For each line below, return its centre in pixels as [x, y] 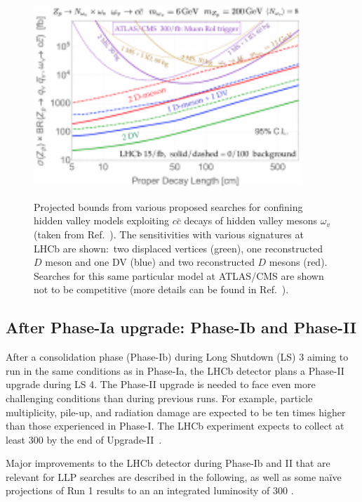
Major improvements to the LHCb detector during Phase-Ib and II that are [168, 463]
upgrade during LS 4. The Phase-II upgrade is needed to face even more [161, 384]
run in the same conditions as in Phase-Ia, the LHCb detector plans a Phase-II [175, 370]
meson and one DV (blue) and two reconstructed [150, 262]
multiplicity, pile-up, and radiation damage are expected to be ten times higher [176, 412]
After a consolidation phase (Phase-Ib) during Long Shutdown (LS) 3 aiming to [177, 357]
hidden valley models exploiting [101, 220]
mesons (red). [298, 262]
